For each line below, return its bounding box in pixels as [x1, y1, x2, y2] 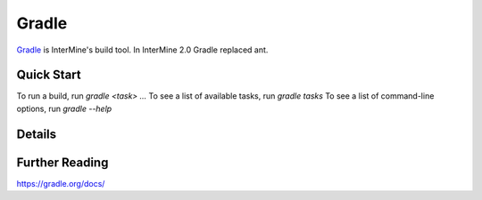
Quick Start [16, 68, 81, 83]
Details [16, 126, 57, 141]
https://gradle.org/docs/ [16, 178, 105, 188]
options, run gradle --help [16, 103, 112, 114]
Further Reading [16, 155, 109, 170]
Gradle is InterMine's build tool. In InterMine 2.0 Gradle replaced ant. [16, 44, 269, 55]
